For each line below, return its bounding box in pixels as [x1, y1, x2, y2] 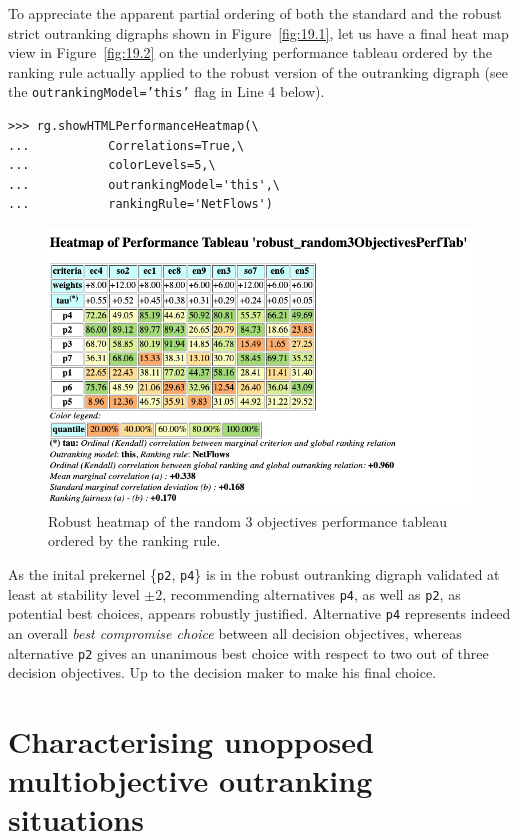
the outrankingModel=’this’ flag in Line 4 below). [8, 81, 325, 102]
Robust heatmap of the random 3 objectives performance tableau [48, 510, 448, 531]
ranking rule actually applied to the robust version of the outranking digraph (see [8, 61, 508, 82]
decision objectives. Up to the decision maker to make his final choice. [8, 662, 437, 683]
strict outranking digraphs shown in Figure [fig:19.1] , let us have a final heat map [8, 22, 509, 43]
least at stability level [8, 583, 140, 604]
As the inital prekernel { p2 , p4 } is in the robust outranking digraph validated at [8, 564, 500, 584]
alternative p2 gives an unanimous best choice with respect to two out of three [8, 642, 489, 663]
